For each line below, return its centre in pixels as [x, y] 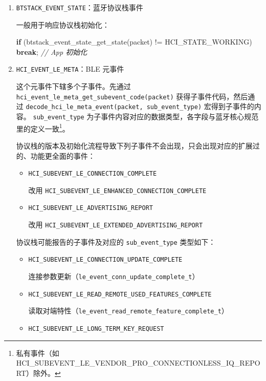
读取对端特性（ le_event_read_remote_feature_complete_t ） [128, 311]
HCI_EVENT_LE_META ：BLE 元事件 [70, 69]
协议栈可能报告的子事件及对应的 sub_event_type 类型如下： [116, 241]
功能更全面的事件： [63, 155]
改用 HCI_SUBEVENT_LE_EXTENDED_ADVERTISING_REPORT [116, 225]
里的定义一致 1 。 [43, 128]
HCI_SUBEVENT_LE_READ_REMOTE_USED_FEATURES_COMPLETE [120, 294]
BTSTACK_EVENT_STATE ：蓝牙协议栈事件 [80, 7]
